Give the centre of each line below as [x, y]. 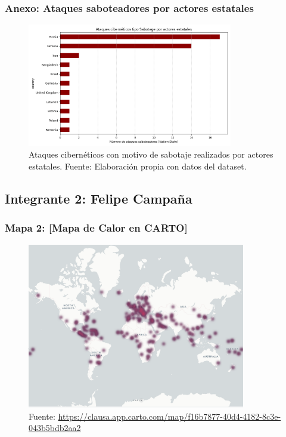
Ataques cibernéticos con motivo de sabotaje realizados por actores [151, 154]
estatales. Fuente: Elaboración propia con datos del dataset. [138, 166]
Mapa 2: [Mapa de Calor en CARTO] [96, 228]
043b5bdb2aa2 [55, 428]
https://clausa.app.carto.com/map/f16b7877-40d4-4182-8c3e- [170, 416]
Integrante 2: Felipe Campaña [99, 198]
